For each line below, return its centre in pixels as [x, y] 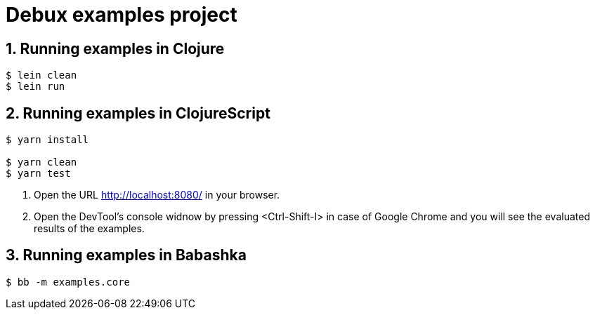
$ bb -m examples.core [68, 282]
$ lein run [35, 87]
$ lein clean [41, 75]
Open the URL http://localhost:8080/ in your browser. [157, 195]
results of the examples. [89, 229]
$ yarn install [47, 140]
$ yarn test [38, 174]
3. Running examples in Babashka [126, 255]
